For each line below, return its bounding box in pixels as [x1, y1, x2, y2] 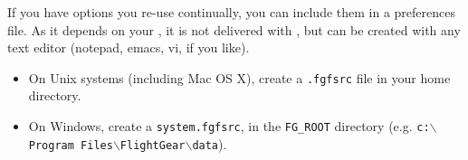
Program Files [28, 138, 113, 152]
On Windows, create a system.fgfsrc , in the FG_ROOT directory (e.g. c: [28, 117, 430, 136]
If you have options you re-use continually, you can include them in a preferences [7, 3, 456, 21]
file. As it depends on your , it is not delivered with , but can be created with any [7, 20, 461, 39]
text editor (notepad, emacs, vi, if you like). [7, 38, 250, 57]
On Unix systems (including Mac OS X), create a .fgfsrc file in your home [28, 68, 451, 87]
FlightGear [119, 138, 186, 152]
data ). [192, 134, 227, 153]
